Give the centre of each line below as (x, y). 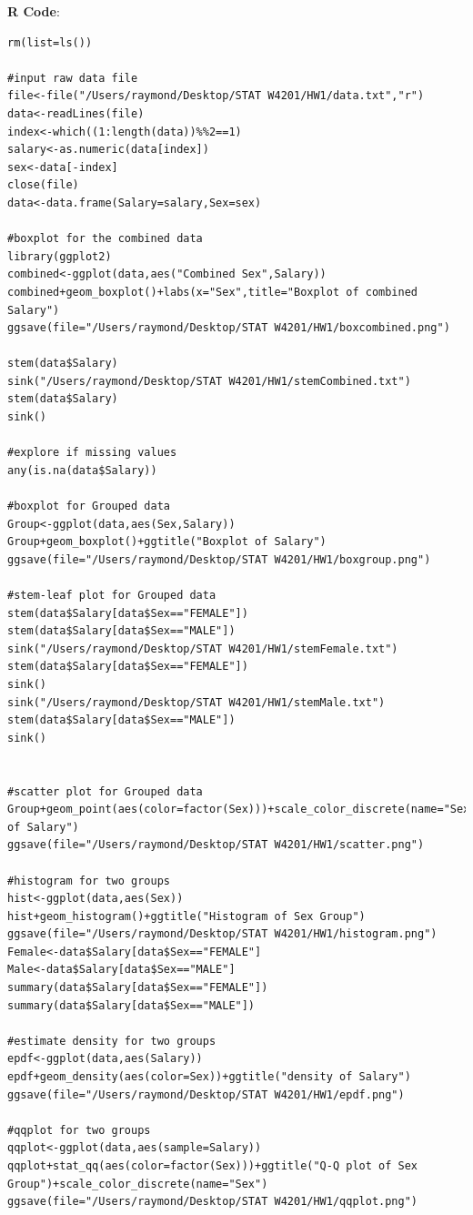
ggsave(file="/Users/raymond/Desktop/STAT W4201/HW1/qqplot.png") (213, 1202)
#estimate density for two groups (112, 1041)
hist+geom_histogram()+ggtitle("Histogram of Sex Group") (186, 916)
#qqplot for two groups (79, 1130)
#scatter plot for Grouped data (105, 791)
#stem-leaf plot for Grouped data (112, 595)
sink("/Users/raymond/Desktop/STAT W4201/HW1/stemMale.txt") (196, 702)
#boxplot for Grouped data (89, 506)
